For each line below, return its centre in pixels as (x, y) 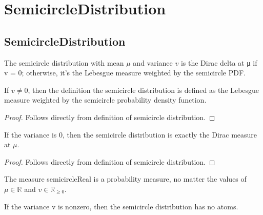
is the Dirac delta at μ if (219, 62)
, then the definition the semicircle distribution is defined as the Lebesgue (144, 90)
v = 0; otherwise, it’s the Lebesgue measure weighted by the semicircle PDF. (125, 73)
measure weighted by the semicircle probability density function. (105, 100)
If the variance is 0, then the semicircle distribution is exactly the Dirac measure (131, 134)
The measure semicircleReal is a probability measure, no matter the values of (125, 179)
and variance (153, 62)
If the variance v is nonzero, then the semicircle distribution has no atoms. (121, 206)
